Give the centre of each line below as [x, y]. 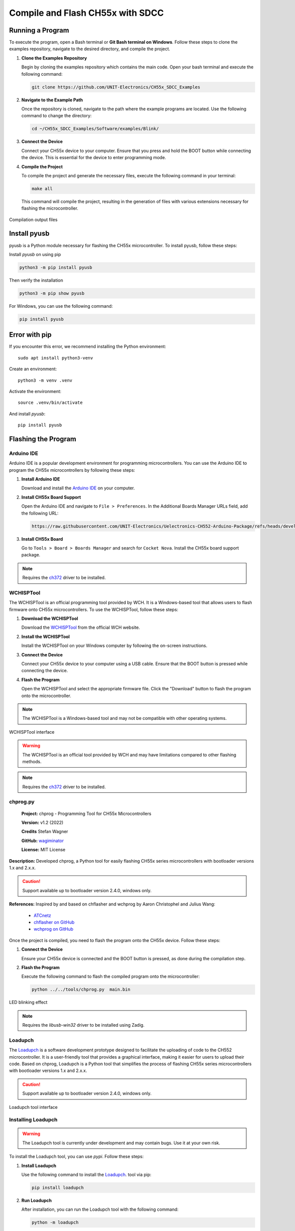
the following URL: [40, 513]
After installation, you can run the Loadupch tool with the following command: [100, 1209]
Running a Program [39, 30]
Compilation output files [33, 220]
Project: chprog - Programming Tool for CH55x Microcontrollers [87, 813]
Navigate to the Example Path [52, 100]
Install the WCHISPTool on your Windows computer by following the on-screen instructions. [114, 646]
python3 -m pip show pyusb [52, 293]
